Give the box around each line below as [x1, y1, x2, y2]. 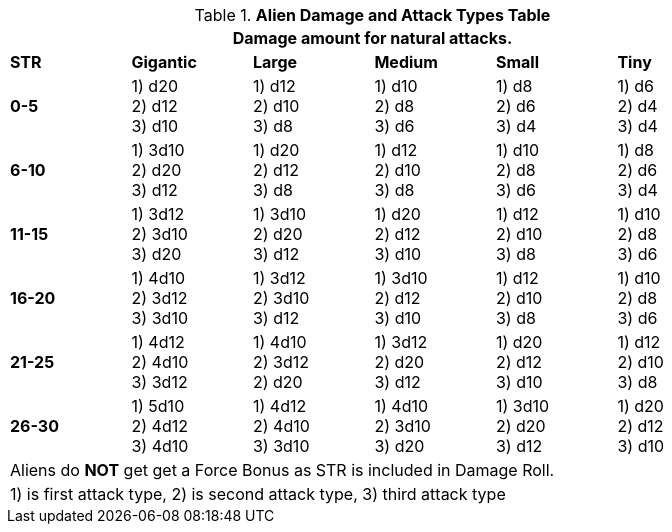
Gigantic [131, 52, 197, 72]
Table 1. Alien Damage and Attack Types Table [194, 5, 551, 25]
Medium [374, 52, 438, 72]
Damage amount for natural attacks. [232, 28, 513, 48]
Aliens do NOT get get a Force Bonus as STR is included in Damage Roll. [10, 460, 555, 480]
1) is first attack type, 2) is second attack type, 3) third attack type [10, 484, 506, 504]
